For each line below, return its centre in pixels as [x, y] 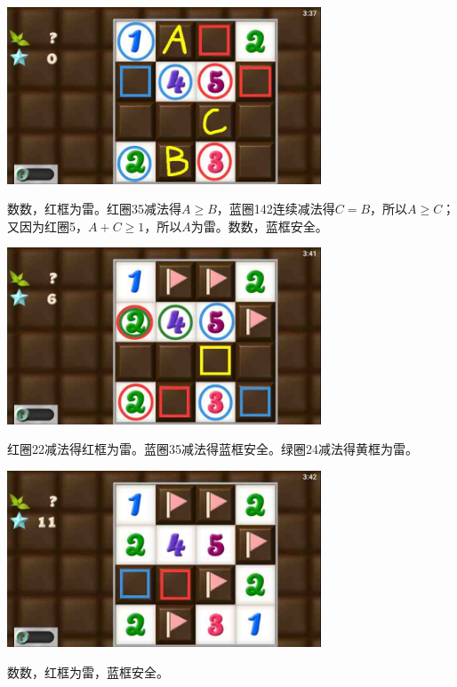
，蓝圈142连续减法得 [276, 209]
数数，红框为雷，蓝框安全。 [88, 671]
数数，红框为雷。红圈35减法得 [94, 209]
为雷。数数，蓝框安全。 [259, 226]
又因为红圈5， [48, 226]
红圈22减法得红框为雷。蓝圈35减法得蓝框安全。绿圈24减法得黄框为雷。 [212, 449]
